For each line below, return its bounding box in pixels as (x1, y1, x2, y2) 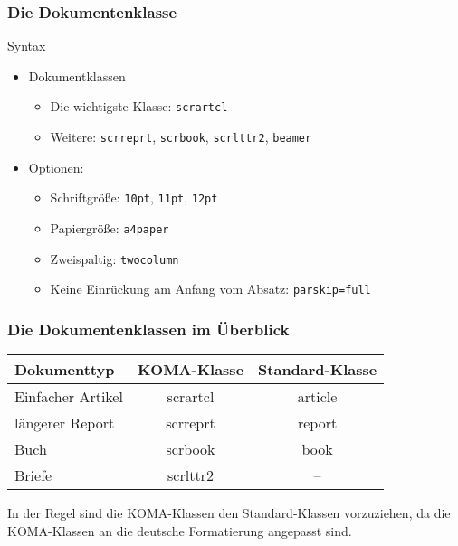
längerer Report (14, 412, 115, 434)
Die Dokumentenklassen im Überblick (7, 317, 290, 340)
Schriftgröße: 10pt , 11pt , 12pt (50, 188, 218, 207)
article (297, 386, 338, 408)
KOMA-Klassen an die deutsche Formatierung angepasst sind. (7, 521, 352, 540)
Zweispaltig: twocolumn (50, 249, 179, 268)
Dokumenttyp (14, 359, 115, 381)
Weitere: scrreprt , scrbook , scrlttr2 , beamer (50, 127, 312, 146)
